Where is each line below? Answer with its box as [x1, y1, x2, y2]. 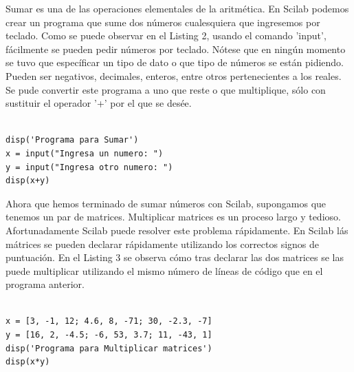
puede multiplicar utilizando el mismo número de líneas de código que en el [5, 263, 323, 278]
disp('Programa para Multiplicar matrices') [5, 343, 212, 353]
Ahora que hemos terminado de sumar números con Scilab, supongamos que [5, 196, 327, 210]
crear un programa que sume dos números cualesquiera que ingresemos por [5, 14, 320, 29]
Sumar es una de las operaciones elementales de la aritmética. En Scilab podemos [5, 1, 349, 15]
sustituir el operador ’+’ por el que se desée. [5, 96, 192, 110]
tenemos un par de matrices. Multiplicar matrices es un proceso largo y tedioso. [5, 209, 341, 224]
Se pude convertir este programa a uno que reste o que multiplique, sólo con [5, 82, 326, 96]
